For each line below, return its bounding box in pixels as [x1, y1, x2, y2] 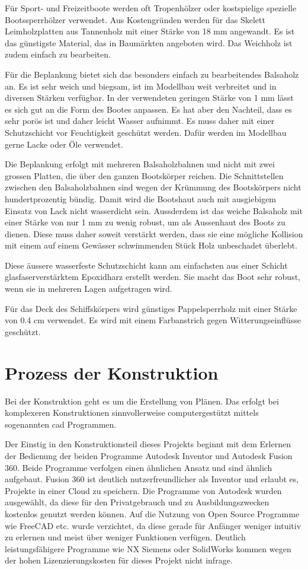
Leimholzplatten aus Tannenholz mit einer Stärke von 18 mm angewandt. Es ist [5, 25, 295, 37]
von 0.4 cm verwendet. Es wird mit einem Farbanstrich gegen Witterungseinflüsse [5, 314, 301, 326]
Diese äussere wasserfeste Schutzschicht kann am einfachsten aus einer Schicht [5, 259, 288, 271]
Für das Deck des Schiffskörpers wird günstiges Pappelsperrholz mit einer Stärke [5, 302, 297, 314]
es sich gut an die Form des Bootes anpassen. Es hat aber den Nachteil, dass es [5, 103, 292, 115]
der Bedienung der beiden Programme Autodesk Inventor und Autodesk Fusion [5, 449, 293, 461]
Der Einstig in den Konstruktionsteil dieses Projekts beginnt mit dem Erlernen [5, 438, 291, 450]
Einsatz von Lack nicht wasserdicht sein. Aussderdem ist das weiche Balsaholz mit [5, 204, 303, 216]
